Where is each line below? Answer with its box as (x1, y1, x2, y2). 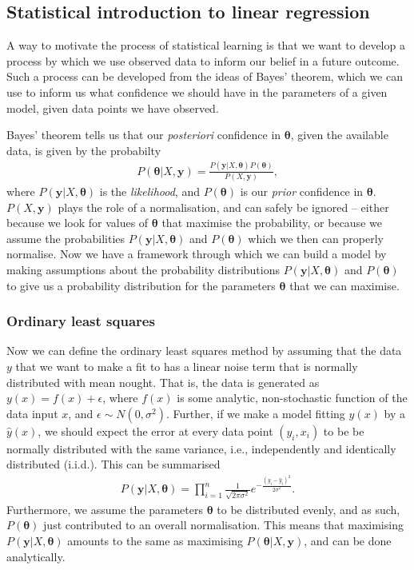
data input (6, 405, 58, 421)
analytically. (6, 548, 66, 564)
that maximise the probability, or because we (161, 214, 382, 231)
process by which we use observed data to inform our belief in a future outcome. (6, 52, 400, 69)
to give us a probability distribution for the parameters (6, 277, 276, 293)
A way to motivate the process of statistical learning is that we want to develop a (6, 37, 405, 54)
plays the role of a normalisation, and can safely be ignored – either (58, 198, 389, 215)
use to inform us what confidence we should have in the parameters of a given (6, 83, 388, 100)
